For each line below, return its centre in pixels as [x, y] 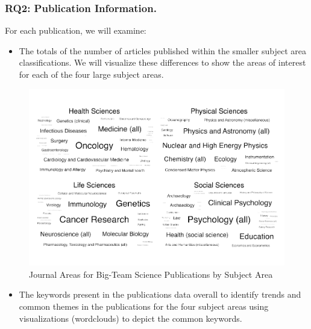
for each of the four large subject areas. [91, 74]
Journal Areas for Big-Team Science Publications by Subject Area [151, 274]
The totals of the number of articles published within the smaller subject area [162, 50]
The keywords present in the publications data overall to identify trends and [160, 294]
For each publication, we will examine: [76, 30]
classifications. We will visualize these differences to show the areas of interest [162, 62]
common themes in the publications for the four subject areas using [144, 306]
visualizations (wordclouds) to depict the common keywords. [130, 318]
